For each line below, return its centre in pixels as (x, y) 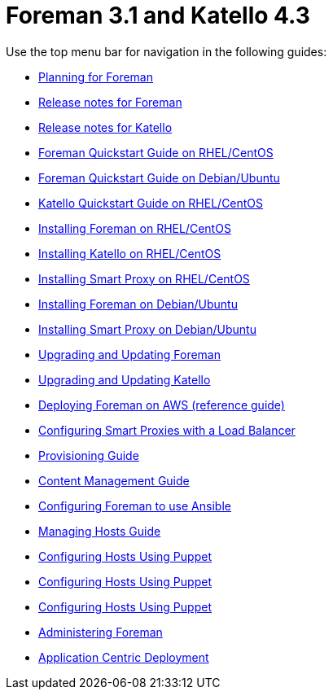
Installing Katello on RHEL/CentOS (130, 253)
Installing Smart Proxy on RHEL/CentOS (144, 278)
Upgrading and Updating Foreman (129, 354)
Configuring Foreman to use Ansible (135, 506)
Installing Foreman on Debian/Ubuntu (138, 304)
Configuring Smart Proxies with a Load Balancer (167, 430)
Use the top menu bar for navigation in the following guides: (166, 51)
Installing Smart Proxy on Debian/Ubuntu (147, 329)
